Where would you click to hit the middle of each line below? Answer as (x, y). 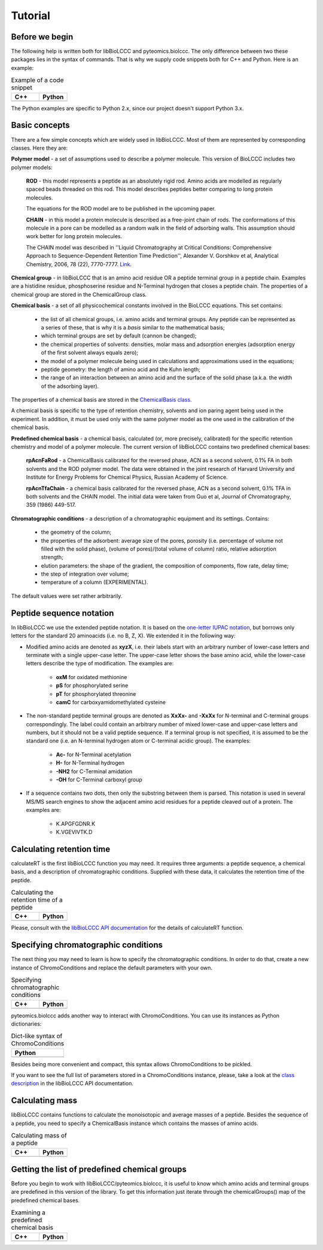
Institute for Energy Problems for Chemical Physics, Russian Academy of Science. (127, 477)
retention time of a (37, 900)
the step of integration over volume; (85, 574)
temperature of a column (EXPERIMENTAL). (95, 582)
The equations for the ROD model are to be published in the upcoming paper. (121, 209)
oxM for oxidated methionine (92, 677)
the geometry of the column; (76, 532)
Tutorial (31, 16)
